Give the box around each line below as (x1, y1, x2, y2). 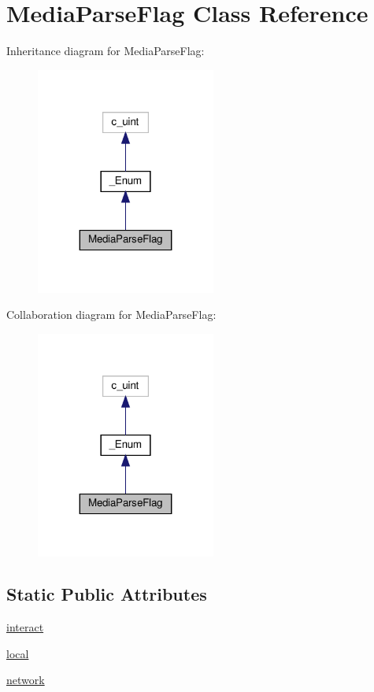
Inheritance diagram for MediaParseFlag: (6, 43, 205, 59)
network (6, 672, 45, 688)
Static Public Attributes (6, 582, 207, 606)
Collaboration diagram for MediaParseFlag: (6, 306, 217, 323)
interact (6, 619, 44, 635)
